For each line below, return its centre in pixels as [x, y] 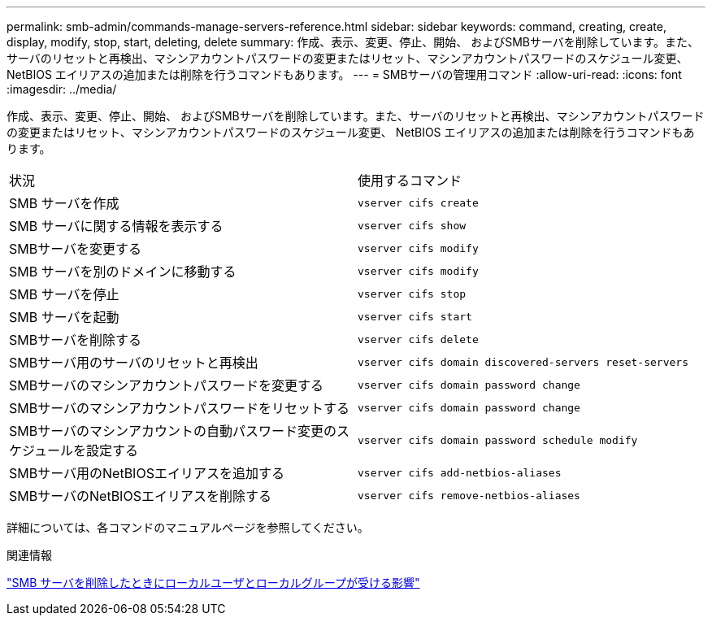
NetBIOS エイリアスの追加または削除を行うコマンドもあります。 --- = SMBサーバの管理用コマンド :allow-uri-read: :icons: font [344, 74]
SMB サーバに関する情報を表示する [116, 226]
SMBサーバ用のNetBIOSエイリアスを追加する [147, 473]
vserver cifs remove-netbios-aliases [469, 495]
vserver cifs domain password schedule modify [498, 440]
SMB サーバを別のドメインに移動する [123, 272]
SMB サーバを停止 [64, 294]
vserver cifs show [412, 225]
